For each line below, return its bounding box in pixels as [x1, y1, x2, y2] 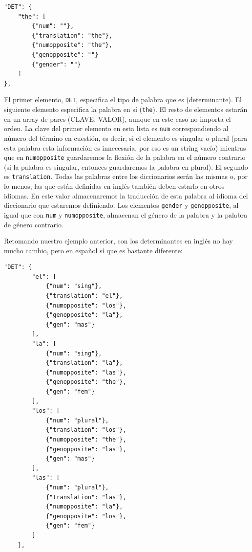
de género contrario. [4, 219, 63, 229]
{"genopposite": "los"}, [45, 512, 126, 520]
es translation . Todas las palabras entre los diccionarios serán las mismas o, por [4, 171, 248, 181]
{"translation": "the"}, [32, 32, 112, 39]
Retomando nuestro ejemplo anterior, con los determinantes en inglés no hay [4, 236, 233, 246]
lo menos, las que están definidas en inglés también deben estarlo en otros [4, 181, 225, 191]
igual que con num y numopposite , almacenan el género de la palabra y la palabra [4, 209, 248, 220]
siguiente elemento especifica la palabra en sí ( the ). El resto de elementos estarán [4, 104, 248, 114]
